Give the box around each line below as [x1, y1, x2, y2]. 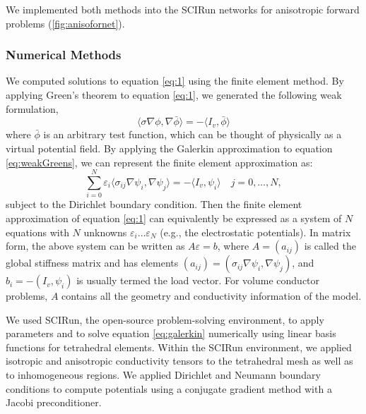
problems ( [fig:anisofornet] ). [6, 16, 125, 30]
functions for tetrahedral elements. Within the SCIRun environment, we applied [6, 339, 352, 354]
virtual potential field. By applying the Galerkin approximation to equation [6, 141, 333, 155]
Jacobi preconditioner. [6, 395, 102, 410]
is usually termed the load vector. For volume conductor [76, 273, 320, 288]
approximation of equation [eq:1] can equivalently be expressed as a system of [6, 210, 342, 225]
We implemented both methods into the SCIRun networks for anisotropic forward [6, 2, 360, 16]
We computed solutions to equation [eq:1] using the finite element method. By [6, 73, 344, 88]
